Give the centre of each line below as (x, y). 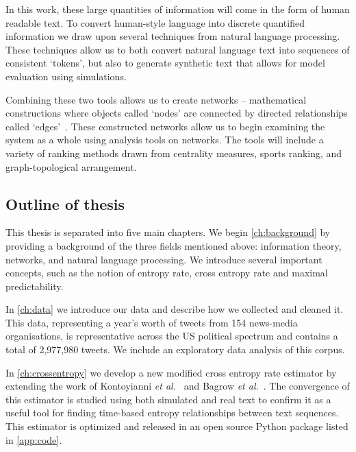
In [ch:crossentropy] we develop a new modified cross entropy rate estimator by (171, 372)
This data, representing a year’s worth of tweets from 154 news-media (152, 322)
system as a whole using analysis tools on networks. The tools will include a (165, 140)
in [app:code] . (34, 439)
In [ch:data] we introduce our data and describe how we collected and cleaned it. (175, 309)
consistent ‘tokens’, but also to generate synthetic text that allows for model (165, 63)
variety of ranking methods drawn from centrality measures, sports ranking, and (174, 153)
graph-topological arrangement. (71, 166)
